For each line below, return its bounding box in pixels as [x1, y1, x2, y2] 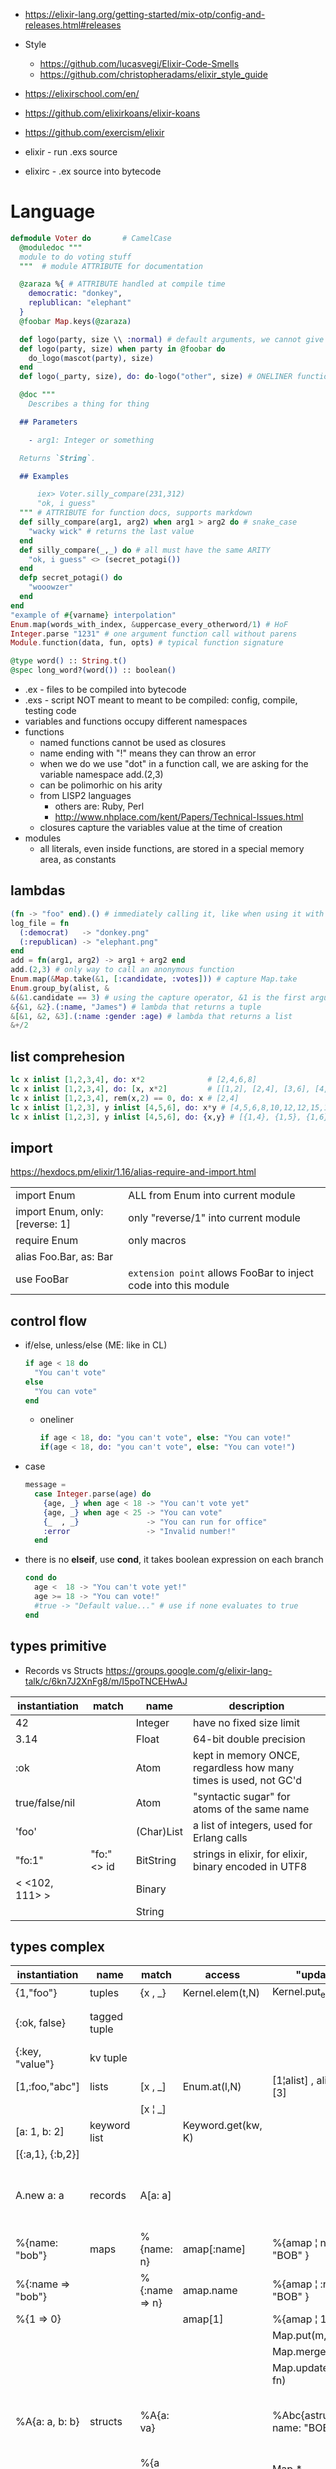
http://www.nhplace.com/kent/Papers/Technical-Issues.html [54, 811, 304, 823]
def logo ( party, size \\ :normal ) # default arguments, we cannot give [19, 334, 325, 344]
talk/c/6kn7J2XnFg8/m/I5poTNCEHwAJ [24, 1675, 188, 1687]
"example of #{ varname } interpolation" [10, 610, 177, 620]
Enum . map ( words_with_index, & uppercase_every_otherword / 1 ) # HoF [10, 619, 288, 629]
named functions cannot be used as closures [39, 737, 227, 749]
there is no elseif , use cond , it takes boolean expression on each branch [24, 1554, 324, 1566]
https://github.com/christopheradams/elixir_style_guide [39, 69, 268, 80]
